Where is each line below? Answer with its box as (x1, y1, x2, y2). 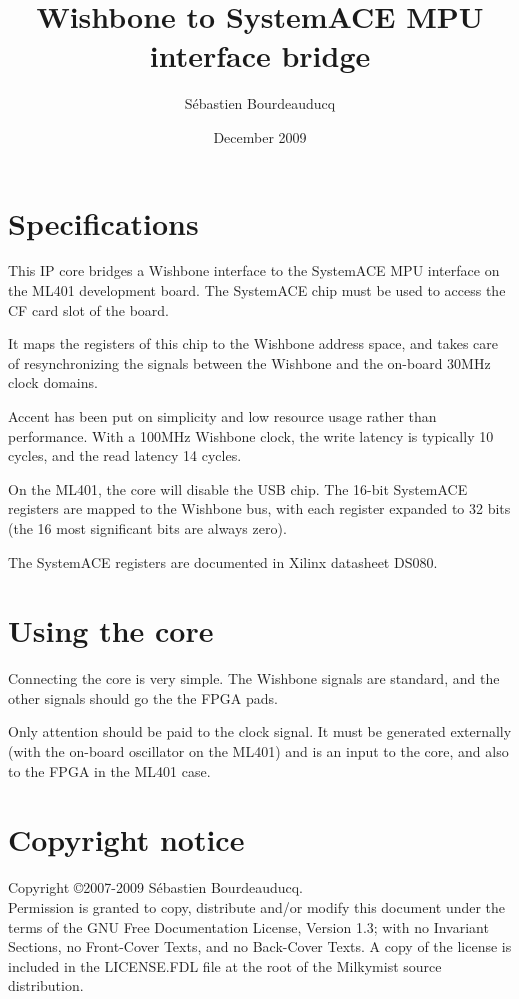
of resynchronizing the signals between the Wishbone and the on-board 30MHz (8, 352, 491, 373)
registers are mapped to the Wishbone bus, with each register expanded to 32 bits (8, 498, 511, 519)
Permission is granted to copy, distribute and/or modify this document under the (8, 896, 506, 917)
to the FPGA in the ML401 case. (8, 760, 211, 781)
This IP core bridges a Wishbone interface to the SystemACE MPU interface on (8, 260, 500, 281)
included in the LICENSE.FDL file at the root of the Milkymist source (8, 955, 442, 976)
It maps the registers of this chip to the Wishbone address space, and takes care (8, 333, 499, 354)
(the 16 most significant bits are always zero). (8, 517, 287, 538)
